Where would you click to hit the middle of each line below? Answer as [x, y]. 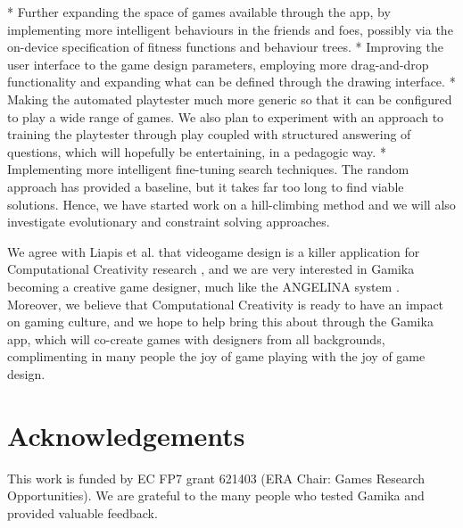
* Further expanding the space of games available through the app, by [199, 12]
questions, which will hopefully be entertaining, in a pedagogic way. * [197, 151]
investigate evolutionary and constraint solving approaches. [169, 222]
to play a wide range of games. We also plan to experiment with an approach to [226, 116]
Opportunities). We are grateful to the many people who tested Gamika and [216, 495]
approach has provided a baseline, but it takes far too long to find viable [206, 186]
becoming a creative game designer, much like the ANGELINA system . [203, 286]
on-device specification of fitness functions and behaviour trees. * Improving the [225, 47]
